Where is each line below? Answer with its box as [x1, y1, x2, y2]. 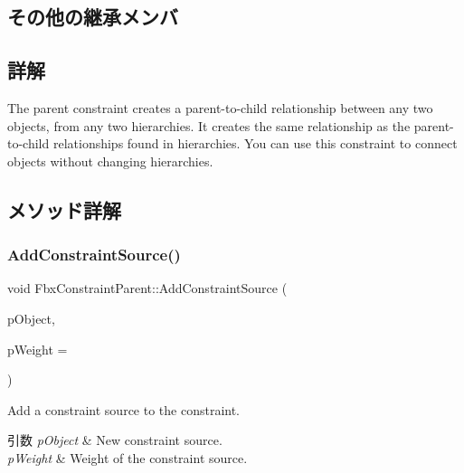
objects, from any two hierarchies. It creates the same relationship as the [7, 116, 411, 135]
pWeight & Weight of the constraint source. [7, 448, 248, 467]
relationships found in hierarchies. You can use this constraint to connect [52, 134, 458, 153]
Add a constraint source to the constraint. [7, 400, 241, 419]
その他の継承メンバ [7, 3, 178, 31]
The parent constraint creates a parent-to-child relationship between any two [7, 98, 433, 117]
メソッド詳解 [7, 195, 121, 223]
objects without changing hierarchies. [7, 151, 213, 170]
